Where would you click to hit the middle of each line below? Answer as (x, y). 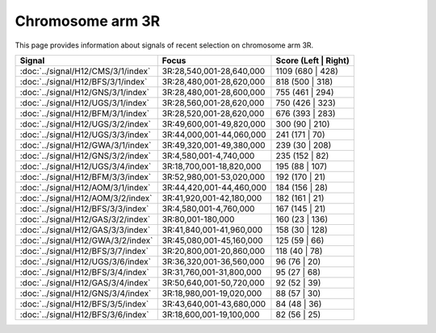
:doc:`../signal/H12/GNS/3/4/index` (86, 293)
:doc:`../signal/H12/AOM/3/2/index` (86, 198)
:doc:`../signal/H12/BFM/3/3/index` (86, 177)
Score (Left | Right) (313, 60)
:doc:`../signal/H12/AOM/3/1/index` (85, 187)
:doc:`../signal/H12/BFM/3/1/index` (84, 113)
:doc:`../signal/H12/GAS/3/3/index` (85, 230)
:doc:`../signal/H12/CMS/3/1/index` (85, 71)
